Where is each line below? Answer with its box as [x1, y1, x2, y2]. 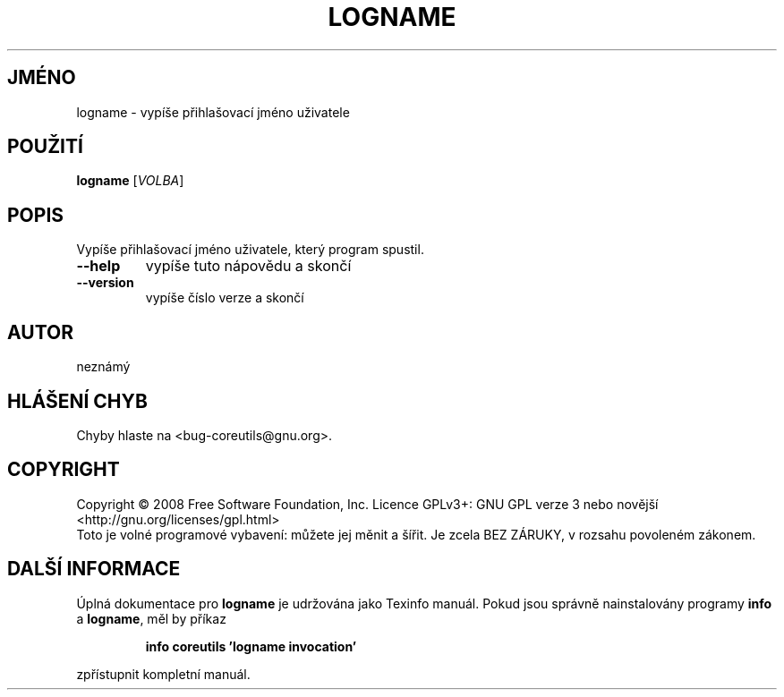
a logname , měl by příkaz [76, 610, 226, 626]
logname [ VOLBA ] [76, 173, 184, 189]
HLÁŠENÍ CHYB [7, 389, 148, 412]
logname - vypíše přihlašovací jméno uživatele [76, 104, 350, 120]
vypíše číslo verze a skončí [145, 290, 304, 306]
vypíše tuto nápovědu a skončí [145, 257, 352, 276]
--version [76, 275, 134, 291]
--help [76, 257, 121, 276]
